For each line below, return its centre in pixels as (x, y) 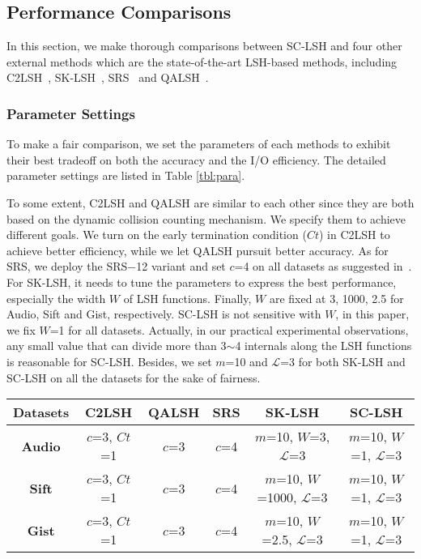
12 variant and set (181, 266)
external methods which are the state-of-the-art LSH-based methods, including (202, 61)
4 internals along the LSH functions (323, 346)
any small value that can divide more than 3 (117, 346)
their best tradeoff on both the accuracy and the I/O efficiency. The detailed (196, 159)
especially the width (56, 298)
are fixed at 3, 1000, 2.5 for (336, 298)
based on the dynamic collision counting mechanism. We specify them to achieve (206, 218)
